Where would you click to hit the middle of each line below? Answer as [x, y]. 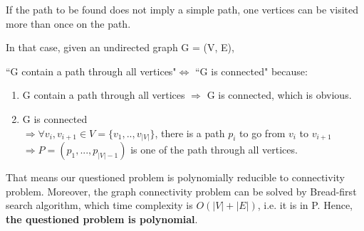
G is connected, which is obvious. [279, 95]
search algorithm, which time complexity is [99, 205]
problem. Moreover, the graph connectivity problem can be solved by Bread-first [181, 191]
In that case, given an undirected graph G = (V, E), [120, 47]
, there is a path [190, 133]
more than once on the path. [68, 23]
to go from [262, 133]
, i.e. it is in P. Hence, [305, 205]
